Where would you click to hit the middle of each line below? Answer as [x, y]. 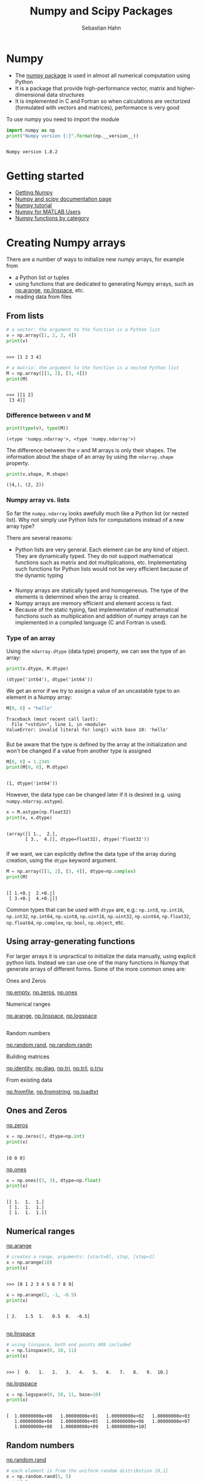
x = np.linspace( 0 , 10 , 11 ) [42, 1350]
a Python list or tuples [42, 278]
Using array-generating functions [71, 941]
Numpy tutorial [33, 205]
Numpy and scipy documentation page [63, 199]
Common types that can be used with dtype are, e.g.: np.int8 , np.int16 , [95, 910]
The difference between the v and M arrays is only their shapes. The [91, 450]
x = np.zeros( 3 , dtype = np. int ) [46, 1136]
